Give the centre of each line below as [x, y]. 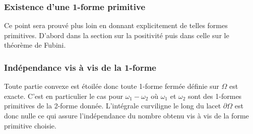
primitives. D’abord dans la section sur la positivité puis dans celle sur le [117, 35]
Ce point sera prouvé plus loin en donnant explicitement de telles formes [116, 25]
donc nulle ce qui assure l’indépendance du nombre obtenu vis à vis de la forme [126, 115]
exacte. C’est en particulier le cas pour [64, 96]
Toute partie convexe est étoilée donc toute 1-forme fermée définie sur [112, 86]
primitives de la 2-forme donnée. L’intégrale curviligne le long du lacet [113, 106]
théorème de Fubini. [35, 45]
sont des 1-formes [215, 96]
